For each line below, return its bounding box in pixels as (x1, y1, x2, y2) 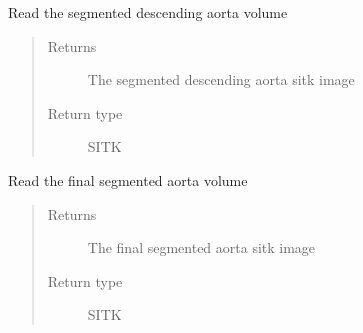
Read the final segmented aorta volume (8, 169, 248, 190)
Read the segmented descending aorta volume (8, 2, 288, 22)
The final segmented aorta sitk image (87, 237, 316, 258)
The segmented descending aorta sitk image (87, 69, 355, 90)
